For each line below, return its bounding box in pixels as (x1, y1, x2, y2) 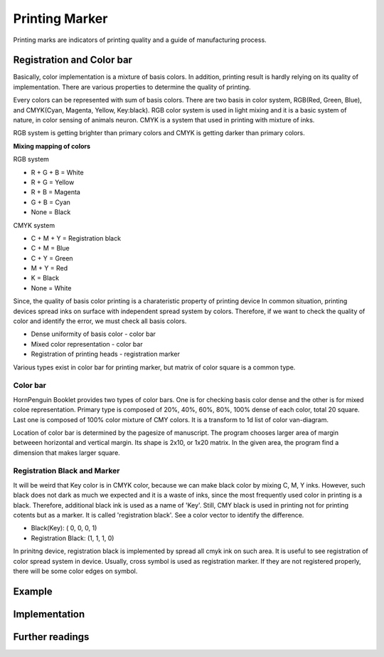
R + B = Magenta (31, 188, 81, 196)
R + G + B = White (31, 168, 85, 177)
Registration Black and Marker (13, 466, 120, 476)
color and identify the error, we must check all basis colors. (13, 317, 187, 325)
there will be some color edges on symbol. (13, 567, 138, 575)
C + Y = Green (31, 253, 74, 263)
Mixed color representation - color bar (31, 340, 143, 348)
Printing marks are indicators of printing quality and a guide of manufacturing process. (13, 36, 267, 44)
